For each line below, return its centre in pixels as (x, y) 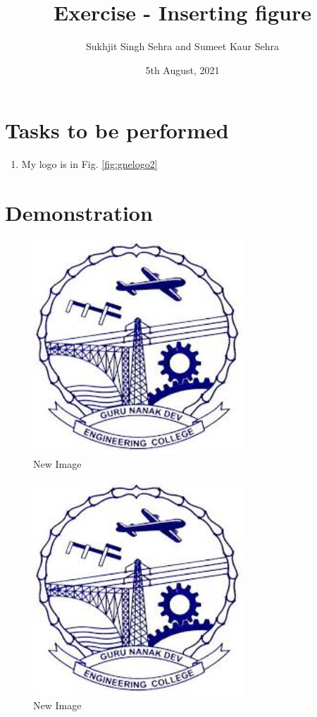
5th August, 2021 (182, 70)
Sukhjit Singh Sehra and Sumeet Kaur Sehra (182, 46)
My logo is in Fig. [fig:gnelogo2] (89, 164)
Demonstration (79, 213)
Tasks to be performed (117, 130)
